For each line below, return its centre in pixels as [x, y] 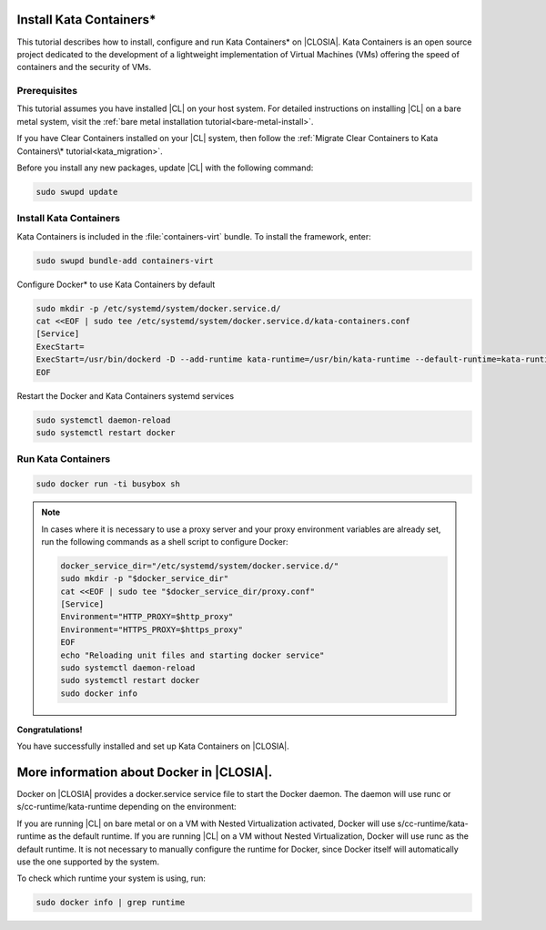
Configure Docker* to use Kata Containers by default [116, 284]
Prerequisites [47, 91]
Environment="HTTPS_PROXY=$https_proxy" [152, 629]
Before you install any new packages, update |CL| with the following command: [165, 168]
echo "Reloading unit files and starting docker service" [192, 655]
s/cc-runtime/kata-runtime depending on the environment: [126, 807]
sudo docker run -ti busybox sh [108, 484]
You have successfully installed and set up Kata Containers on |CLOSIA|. [153, 746]
